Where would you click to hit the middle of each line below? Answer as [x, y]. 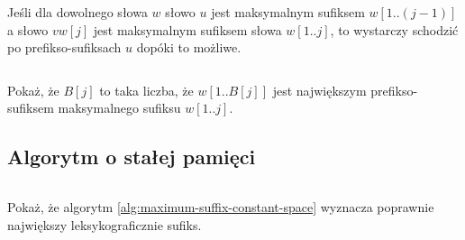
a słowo [28, 29]
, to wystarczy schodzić [394, 29]
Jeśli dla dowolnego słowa [77, 12]
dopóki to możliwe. [189, 47]
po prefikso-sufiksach [64, 47]
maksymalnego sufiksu [119, 108]
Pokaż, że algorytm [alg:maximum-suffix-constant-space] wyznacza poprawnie [221, 207]
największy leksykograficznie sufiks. [105, 224]
